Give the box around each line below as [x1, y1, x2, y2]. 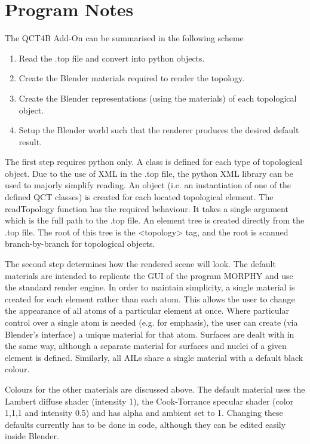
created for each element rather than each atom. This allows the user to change [5, 292, 295, 305]
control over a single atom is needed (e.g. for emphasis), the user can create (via [5, 316, 298, 328]
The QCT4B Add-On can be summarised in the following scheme [5, 32, 244, 44]
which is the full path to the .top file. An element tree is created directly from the [5, 214, 305, 226]
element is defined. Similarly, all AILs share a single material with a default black [5, 351, 303, 363]
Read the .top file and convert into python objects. [19, 51, 205, 64]
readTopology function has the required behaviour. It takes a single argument [5, 202, 288, 215]
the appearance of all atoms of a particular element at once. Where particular [5, 304, 289, 317]
